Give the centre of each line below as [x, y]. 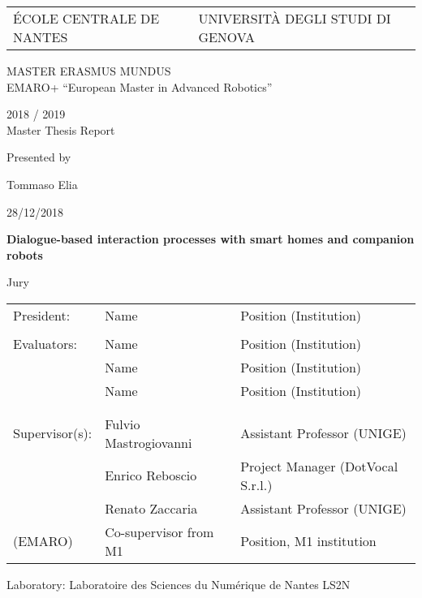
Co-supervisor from [159, 531]
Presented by [39, 157]
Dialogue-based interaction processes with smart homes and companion [211, 239]
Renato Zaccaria [151, 508]
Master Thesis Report [61, 129]
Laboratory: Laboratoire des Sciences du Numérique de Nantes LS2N [179, 584]
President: [42, 315]
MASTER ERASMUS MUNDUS [89, 71]
